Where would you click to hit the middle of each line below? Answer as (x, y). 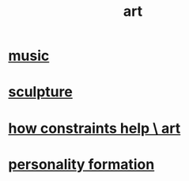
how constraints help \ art (94, 128)
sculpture (40, 92)
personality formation (81, 164)
